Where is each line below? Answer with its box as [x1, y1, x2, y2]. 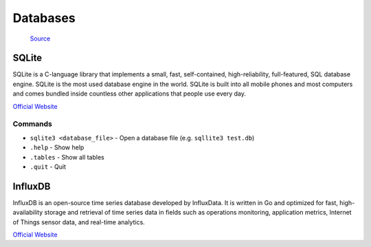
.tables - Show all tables [30, 153, 104, 161]
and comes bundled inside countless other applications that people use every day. [12, 89, 247, 98]
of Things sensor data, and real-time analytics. [12, 217, 146, 226]
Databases [12, 10, 76, 25]
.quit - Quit [30, 162, 67, 171]
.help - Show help [30, 143, 85, 151]
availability [12, 208, 43, 217]
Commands [12, 119, 53, 129]
